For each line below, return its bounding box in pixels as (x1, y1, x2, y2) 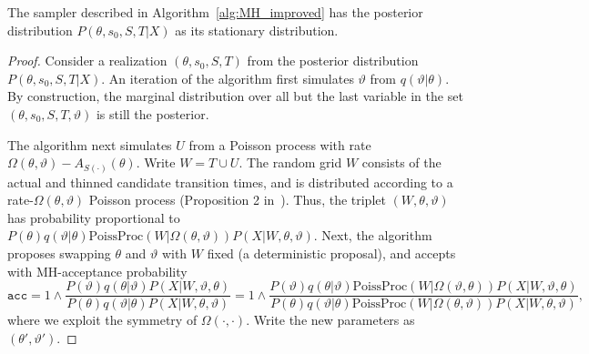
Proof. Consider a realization (7, 51, 168, 70)
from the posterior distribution (247, 51, 419, 70)
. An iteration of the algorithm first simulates (101, 68, 354, 87)
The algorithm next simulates (7, 135, 172, 154)
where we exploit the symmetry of (7, 310, 198, 329)
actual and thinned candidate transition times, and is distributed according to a (7, 172, 453, 191)
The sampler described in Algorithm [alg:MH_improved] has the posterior (7, 3, 423, 21)
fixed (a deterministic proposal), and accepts (207, 244, 456, 263)
